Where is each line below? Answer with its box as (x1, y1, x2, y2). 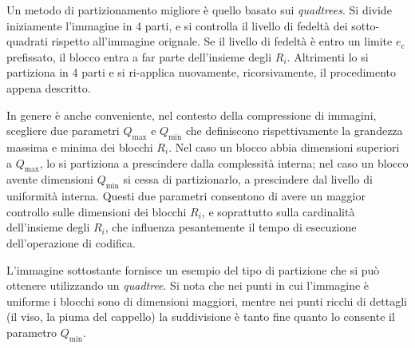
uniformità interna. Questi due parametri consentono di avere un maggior (6, 188, 366, 204)
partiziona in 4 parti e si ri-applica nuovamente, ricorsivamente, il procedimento (6, 64, 397, 81)
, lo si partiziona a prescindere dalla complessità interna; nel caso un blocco (39, 154, 409, 171)
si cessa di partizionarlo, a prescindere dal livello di (123, 171, 373, 188)
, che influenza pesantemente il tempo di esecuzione (105, 219, 357, 235)
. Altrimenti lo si (287, 48, 369, 65)
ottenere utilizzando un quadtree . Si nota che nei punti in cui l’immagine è (6, 277, 370, 294)
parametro (6, 323, 57, 340)
